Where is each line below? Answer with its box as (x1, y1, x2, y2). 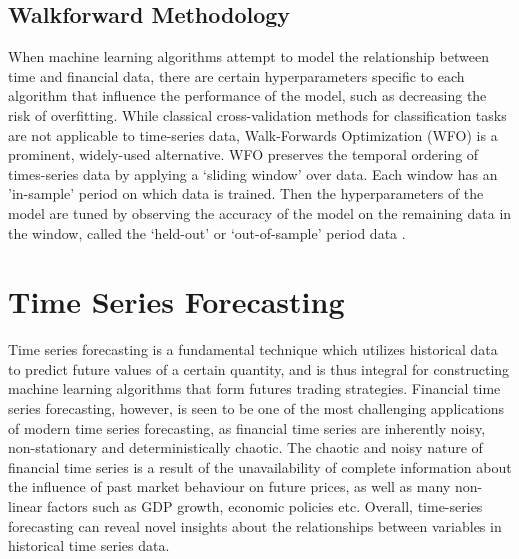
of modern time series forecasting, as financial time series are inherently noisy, (8, 417, 486, 438)
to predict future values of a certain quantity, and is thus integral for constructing (8, 358, 510, 379)
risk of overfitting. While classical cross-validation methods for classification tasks (8, 104, 507, 125)
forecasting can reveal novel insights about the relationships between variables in (8, 515, 502, 536)
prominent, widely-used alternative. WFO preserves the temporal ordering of (8, 144, 479, 165)
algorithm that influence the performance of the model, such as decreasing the (8, 85, 487, 106)
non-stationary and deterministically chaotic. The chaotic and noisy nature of (8, 437, 483, 458)
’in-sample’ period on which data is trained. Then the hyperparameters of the (8, 183, 484, 204)
